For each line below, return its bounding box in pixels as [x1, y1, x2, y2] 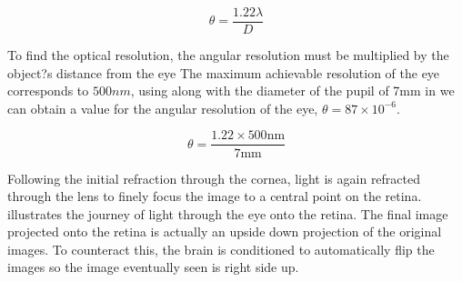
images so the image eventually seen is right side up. [7, 257, 299, 277]
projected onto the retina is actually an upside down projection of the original [7, 222, 442, 241]
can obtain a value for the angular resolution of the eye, [7, 98, 318, 117]
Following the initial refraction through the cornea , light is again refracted [7, 168, 421, 187]
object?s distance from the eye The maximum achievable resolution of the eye [7, 63, 440, 82]
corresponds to [7, 81, 89, 100]
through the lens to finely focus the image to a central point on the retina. [7, 186, 422, 206]
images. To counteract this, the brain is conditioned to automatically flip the [7, 239, 435, 258]
